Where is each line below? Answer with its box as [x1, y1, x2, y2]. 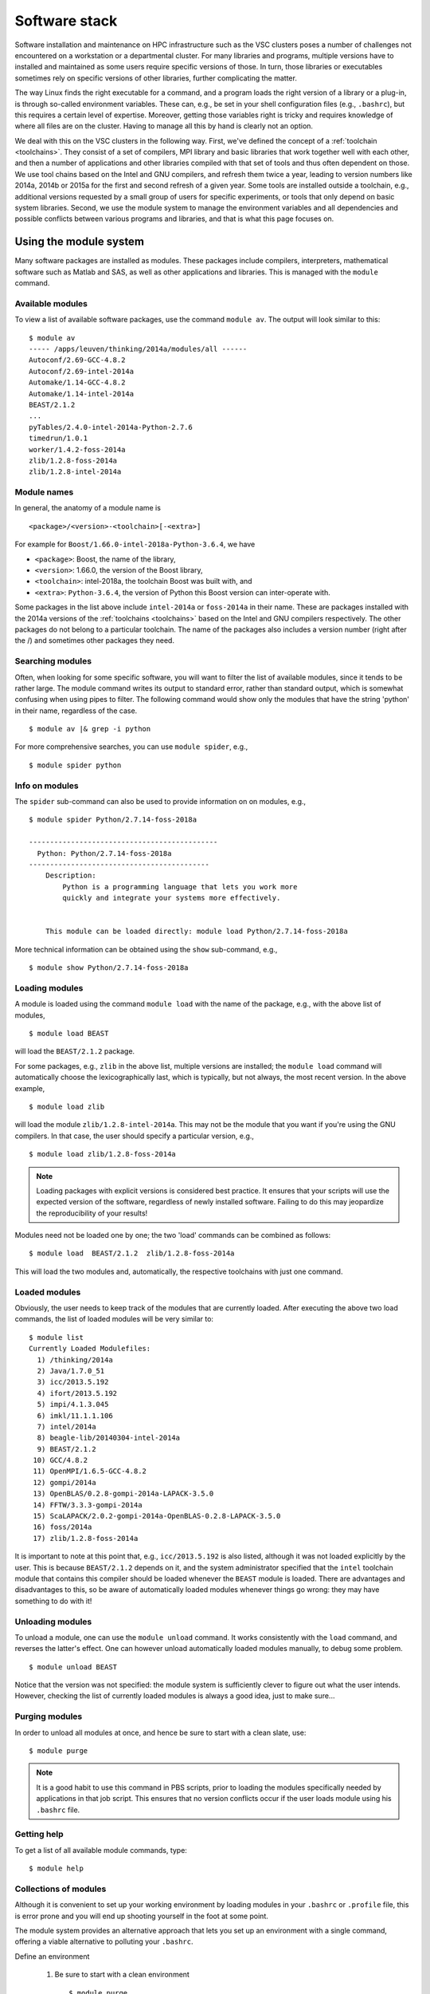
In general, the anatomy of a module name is [14, 503, 161, 513]
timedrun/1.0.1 [29, 434, 88, 443]
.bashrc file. [36, 1805, 80, 1815]
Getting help [14, 1829, 64, 1840]
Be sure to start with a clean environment [54, 1970, 190, 1980]
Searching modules [14, 656, 92, 667]
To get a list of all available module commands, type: [14, 1845, 187, 1854]
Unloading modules [14, 1616, 92, 1627]
